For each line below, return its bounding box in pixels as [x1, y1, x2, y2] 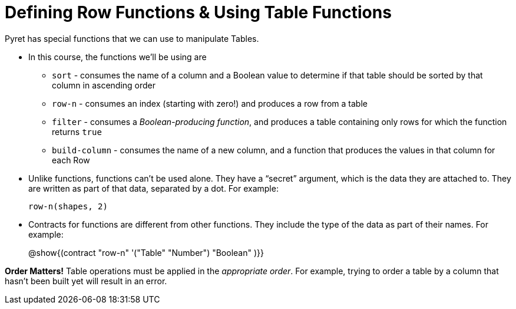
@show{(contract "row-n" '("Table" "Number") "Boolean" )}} [28, 247, 264, 258]
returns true [52, 126, 102, 137]
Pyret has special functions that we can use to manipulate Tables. [5, 33, 259, 44]
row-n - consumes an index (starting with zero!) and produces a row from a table [52, 98, 368, 109]
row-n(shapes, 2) [28, 201, 108, 211]
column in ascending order [52, 80, 156, 90]
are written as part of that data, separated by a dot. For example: [28, 183, 279, 193]
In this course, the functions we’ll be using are [28, 51, 207, 62]
